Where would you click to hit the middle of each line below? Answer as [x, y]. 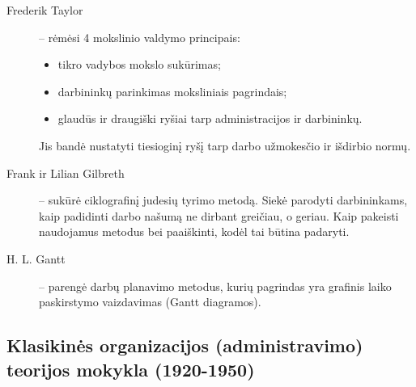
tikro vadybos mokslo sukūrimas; [139, 64]
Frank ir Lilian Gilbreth [66, 172]
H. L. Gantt [36, 258]
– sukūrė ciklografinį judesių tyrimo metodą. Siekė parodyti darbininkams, [223, 200]
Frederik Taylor [45, 10]
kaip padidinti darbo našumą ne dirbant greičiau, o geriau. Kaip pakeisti [219, 215]
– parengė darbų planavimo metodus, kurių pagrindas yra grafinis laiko [215, 286]
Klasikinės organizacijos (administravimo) [185, 345]
